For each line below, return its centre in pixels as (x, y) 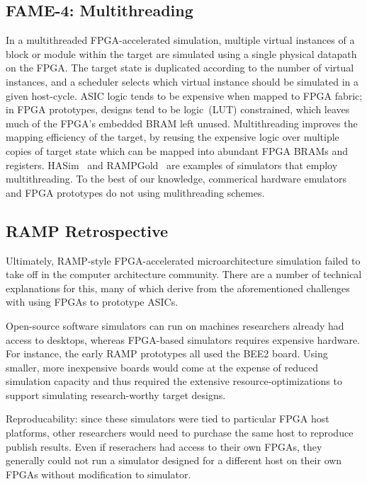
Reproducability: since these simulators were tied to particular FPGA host (168, 419)
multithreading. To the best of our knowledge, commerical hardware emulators (176, 179)
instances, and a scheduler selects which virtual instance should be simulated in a (182, 81)
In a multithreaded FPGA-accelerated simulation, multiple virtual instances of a (180, 40)
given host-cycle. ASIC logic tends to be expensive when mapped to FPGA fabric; (184, 95)
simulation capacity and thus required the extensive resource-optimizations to (174, 381)
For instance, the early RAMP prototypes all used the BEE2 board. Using (167, 353)
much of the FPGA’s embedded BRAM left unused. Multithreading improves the (182, 123)
